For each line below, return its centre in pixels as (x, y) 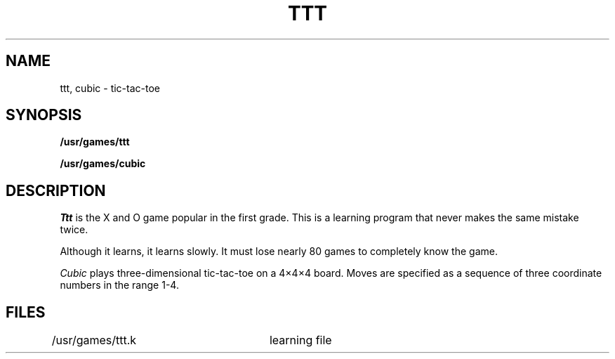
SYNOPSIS (44, 115)
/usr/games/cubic (103, 164)
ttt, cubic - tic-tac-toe (110, 88)
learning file (300, 340)
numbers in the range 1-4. (119, 285)
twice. (74, 230)
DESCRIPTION (56, 190)
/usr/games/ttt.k (94, 340)
